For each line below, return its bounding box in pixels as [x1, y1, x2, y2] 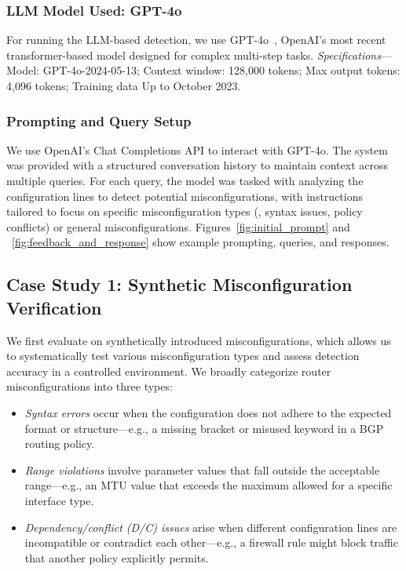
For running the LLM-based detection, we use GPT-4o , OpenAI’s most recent [6, 31, 386, 48]
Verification [6, 295, 102, 319]
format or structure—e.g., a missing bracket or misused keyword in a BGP [24, 420, 384, 436]
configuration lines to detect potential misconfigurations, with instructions [6, 187, 363, 204]
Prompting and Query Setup [6, 111, 192, 130]
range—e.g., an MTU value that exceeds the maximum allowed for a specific [24, 477, 393, 493]
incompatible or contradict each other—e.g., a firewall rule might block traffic [24, 534, 398, 551]
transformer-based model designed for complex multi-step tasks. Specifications [6, 46, 381, 63]
